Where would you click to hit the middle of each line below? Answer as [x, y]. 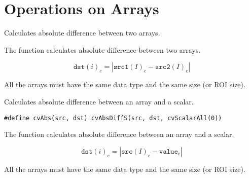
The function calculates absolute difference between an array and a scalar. [119, 134]
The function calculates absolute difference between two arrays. [102, 49]
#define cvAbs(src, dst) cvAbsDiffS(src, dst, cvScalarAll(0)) [113, 118]
